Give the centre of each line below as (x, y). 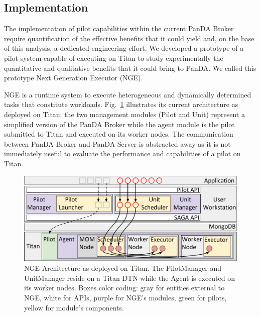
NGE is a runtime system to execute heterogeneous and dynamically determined (128, 94)
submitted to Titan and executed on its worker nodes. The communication (119, 134)
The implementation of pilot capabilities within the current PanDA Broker (119, 28)
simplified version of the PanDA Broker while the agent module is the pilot (119, 124)
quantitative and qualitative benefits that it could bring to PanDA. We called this (130, 68)
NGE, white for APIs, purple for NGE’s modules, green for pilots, (125, 298)
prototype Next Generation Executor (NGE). (74, 78)
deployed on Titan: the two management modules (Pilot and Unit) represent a (124, 114)
